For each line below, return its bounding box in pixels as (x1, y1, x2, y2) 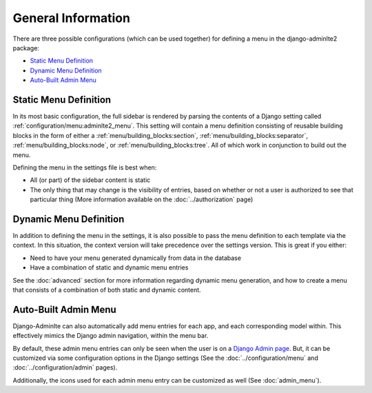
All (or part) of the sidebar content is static (30, 176, 151, 184)
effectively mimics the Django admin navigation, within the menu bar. (12, 332, 209, 340)
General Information (12, 10, 131, 26)
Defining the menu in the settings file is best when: (12, 163, 157, 172)
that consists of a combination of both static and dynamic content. (12, 286, 201, 294)
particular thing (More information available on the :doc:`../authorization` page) (30, 195, 254, 203)
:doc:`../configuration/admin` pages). (12, 363, 118, 372)
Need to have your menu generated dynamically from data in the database (30, 254, 241, 262)
